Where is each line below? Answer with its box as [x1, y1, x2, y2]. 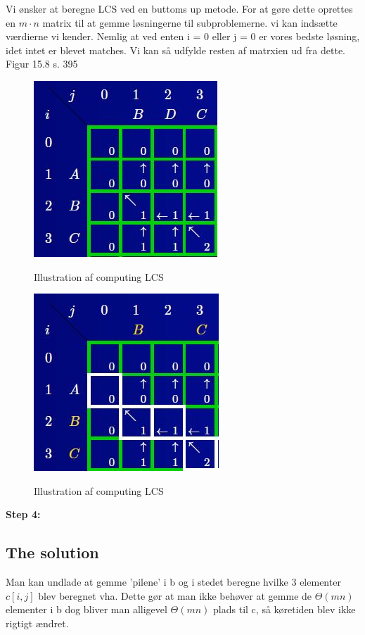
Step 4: [6, 507, 41, 522]
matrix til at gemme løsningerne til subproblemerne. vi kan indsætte [42, 15, 338, 30]
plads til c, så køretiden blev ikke [213, 602, 356, 617]
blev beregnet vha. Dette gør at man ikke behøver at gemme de [38, 588, 312, 603]
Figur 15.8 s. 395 [6, 56, 78, 71]
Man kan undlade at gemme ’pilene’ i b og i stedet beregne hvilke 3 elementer [6, 574, 341, 589]
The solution [6, 541, 99, 563]
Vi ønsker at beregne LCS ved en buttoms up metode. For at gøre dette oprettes [6, 1, 353, 15]
